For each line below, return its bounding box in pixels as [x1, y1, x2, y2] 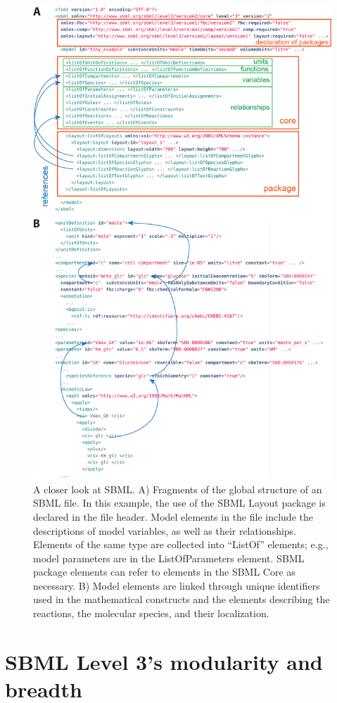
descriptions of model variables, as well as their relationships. [33, 523, 297, 538]
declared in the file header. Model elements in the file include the [33, 509, 313, 524]
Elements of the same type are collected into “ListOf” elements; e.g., [33, 537, 329, 552]
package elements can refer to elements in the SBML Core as [33, 564, 295, 579]
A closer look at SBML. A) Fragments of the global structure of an [33, 481, 322, 496]
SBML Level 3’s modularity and [5, 647, 323, 676]
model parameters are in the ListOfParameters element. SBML [33, 550, 305, 565]
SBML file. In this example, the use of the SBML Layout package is [33, 495, 326, 510]
